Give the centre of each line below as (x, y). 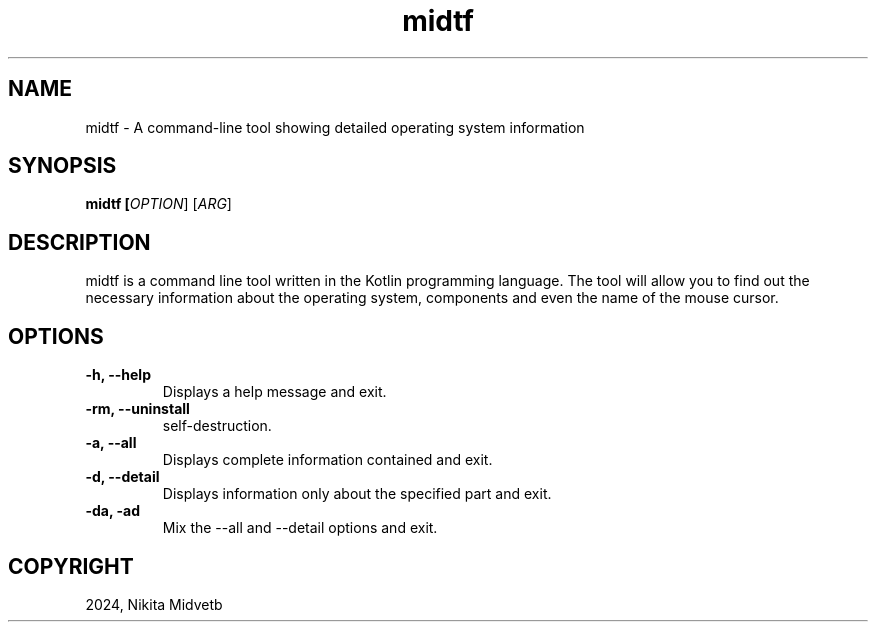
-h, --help (118, 375)
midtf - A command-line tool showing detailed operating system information (335, 127)
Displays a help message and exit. (274, 392)
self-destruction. (217, 426)
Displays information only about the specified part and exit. (357, 494)
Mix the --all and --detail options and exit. (300, 528)
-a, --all (111, 443)
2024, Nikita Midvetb (154, 604)
